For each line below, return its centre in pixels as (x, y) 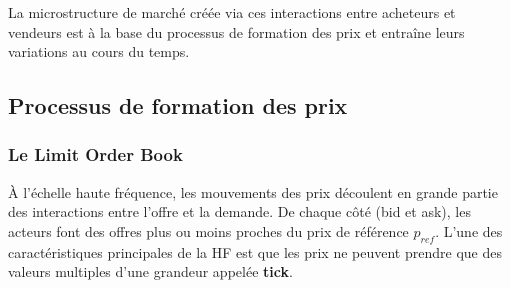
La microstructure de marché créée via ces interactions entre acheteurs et (232, 12)
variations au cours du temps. (99, 51)
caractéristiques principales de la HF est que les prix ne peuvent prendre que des (255, 251)
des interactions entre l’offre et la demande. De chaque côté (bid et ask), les (239, 211)
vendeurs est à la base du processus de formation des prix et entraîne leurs (236, 31)
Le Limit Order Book (95, 154)
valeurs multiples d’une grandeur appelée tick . (150, 271)
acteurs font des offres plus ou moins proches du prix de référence (208, 230)
